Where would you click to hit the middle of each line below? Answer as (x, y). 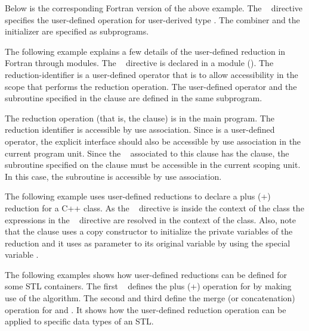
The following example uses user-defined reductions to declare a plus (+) (138, 196)
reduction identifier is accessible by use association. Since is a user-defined (140, 129)
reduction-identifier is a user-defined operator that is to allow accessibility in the (152, 74)
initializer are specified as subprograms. (77, 31)
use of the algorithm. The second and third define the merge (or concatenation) (150, 298)
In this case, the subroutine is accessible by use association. (113, 176)
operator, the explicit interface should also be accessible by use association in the (153, 141)
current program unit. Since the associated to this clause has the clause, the (147, 153)
